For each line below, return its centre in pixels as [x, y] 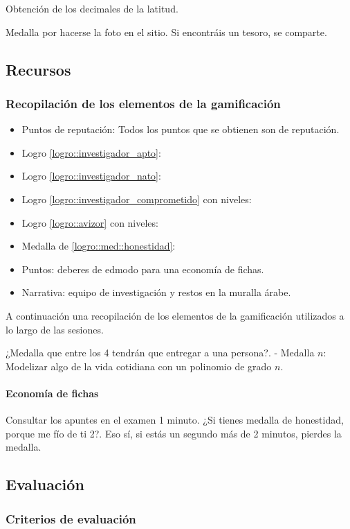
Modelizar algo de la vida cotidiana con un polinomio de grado [139, 366]
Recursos [38, 69]
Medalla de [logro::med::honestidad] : [99, 246]
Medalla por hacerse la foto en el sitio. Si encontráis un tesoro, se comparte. [166, 32]
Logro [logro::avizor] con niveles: [90, 222]
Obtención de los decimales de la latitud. [92, 8]
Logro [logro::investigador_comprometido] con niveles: [137, 199]
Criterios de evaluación [71, 518]
